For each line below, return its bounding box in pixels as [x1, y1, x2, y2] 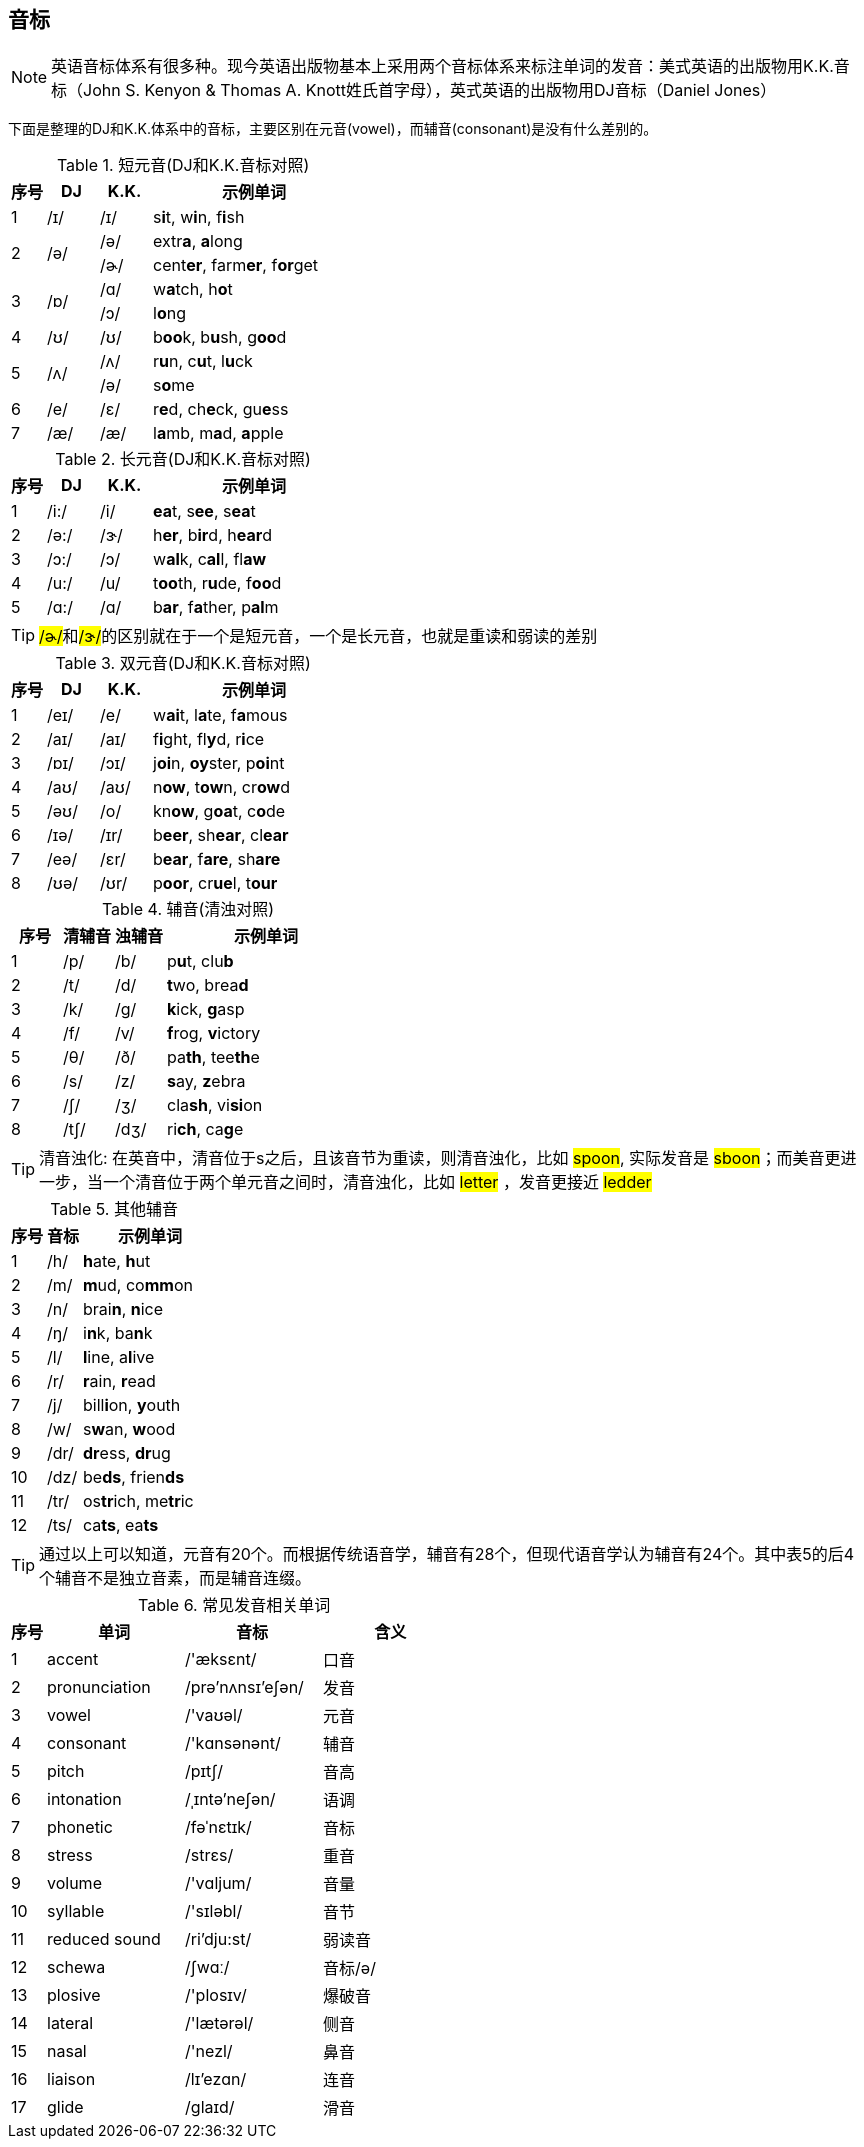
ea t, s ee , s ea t [153, 501, 256, 522]
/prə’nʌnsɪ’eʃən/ [185, 1677, 304, 1698]
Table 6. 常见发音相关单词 [138, 1595, 331, 1616]
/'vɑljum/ [185, 1873, 252, 1894]
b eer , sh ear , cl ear [153, 825, 289, 846]
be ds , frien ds [83, 1467, 185, 1488]
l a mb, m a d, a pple [153, 423, 284, 444]
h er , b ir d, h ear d [153, 525, 272, 546]
